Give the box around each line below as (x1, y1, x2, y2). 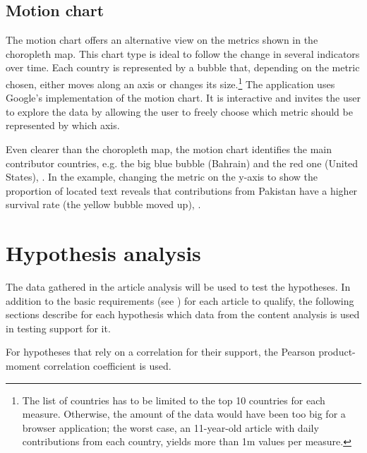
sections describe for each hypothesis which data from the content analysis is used (6, 307, 360, 322)
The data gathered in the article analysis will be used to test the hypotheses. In (6, 279, 351, 294)
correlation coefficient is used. (44, 358, 172, 373)
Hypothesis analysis (6, 238, 201, 267)
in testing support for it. (6, 320, 111, 335)
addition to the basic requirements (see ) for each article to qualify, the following (6, 293, 354, 308)
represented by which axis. (6, 118, 120, 133)
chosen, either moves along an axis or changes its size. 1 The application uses (6, 74, 335, 91)
